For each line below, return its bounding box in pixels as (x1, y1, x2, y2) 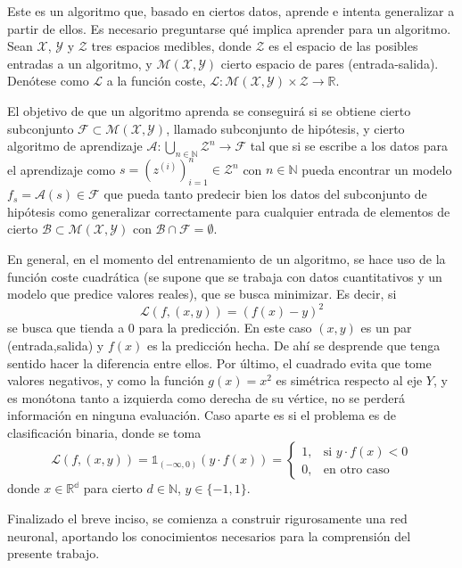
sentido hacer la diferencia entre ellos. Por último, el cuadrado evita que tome (7, 353, 432, 372)
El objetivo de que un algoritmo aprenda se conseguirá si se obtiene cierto (7, 101, 411, 119)
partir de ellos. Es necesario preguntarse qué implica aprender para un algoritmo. (7, 19, 451, 37)
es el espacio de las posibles (268, 37, 418, 55)
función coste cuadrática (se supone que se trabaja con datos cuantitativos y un (7, 267, 442, 285)
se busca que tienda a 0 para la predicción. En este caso (7, 318, 312, 337)
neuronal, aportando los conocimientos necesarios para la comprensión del (7, 526, 411, 545)
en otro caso (323, 463, 390, 476)
